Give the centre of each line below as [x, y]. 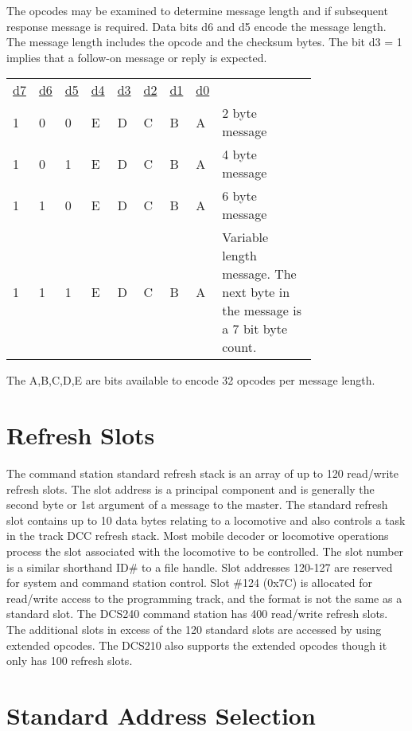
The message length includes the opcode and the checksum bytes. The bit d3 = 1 [204, 42]
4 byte [239, 154]
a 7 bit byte [255, 329]
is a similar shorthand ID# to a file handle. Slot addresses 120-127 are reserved [200, 567]
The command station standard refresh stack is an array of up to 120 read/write [202, 473]
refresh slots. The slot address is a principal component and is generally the [190, 489]
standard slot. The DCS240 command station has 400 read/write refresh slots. [197, 614]
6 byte [239, 196]
